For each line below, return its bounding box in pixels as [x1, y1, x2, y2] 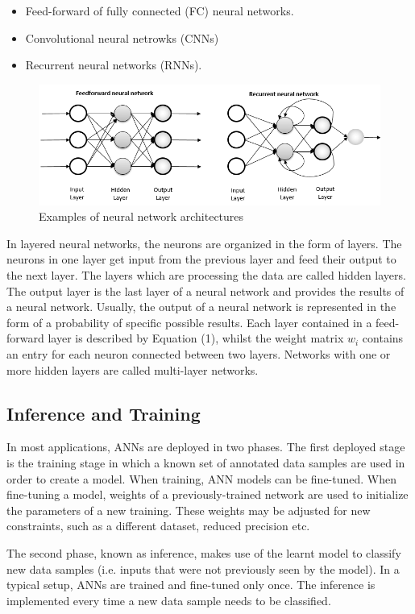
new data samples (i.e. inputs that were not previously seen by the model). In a [6, 560, 400, 577]
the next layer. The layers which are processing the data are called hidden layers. [6, 267, 406, 284]
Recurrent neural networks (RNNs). [25, 56, 202, 73]
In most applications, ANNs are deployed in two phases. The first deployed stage [6, 438, 405, 455]
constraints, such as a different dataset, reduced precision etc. [6, 517, 310, 534]
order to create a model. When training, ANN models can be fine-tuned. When [6, 470, 397, 487]
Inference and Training [6, 400, 201, 425]
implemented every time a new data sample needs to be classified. [6, 591, 331, 608]
